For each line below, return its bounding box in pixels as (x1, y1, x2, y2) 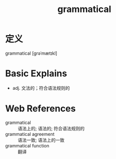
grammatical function (5, 142, 49, 148)
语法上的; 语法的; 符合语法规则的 (18, 125, 85, 131)
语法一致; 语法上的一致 (18, 137, 65, 143)
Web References (5, 103, 76, 114)
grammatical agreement (5, 131, 55, 137)
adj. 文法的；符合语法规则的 (12, 85, 70, 91)
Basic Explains (5, 68, 67, 79)
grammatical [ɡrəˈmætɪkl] (5, 50, 58, 56)
